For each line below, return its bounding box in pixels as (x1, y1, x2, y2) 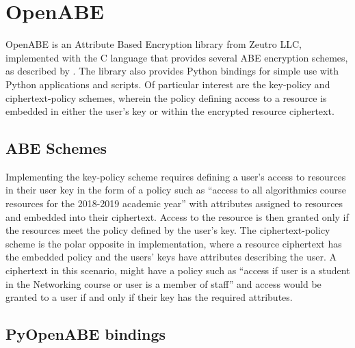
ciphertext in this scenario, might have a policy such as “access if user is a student (5, 263, 350, 278)
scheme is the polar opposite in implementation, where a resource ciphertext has (5, 236, 342, 250)
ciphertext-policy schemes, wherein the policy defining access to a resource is (5, 90, 327, 105)
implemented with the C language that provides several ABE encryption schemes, (5, 50, 348, 64)
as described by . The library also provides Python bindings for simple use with (5, 64, 339, 78)
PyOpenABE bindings (5, 323, 166, 345)
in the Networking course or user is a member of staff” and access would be (5, 276, 321, 291)
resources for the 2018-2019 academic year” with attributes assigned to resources (5, 196, 343, 211)
